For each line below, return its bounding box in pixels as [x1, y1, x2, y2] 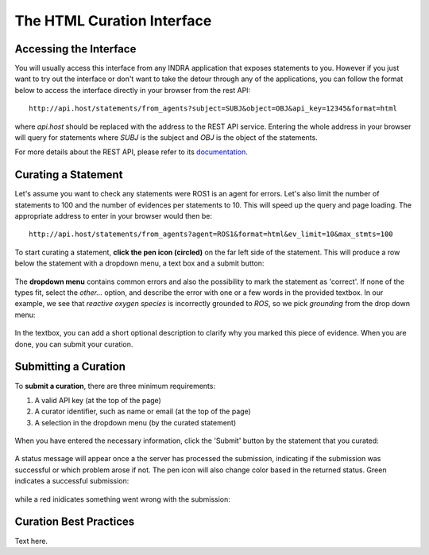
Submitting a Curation [14, 360, 126, 374]
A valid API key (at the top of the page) [34, 395, 162, 405]
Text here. [14, 536, 48, 545]
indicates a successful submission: [14, 476, 129, 486]
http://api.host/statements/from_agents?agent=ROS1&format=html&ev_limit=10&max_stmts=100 [29, 230, 393, 239]
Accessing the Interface [14, 42, 137, 56]
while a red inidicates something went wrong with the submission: [14, 494, 230, 504]
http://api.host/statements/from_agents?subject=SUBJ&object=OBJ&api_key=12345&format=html [29, 104, 397, 113]
